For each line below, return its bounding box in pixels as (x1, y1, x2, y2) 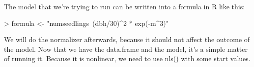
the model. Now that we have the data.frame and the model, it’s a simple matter (4, 44, 248, 54)
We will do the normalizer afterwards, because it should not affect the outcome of (4, 34, 250, 45)
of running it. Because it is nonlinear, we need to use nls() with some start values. (4, 53, 251, 64)
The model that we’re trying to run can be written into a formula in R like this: (4, 1, 245, 11)
